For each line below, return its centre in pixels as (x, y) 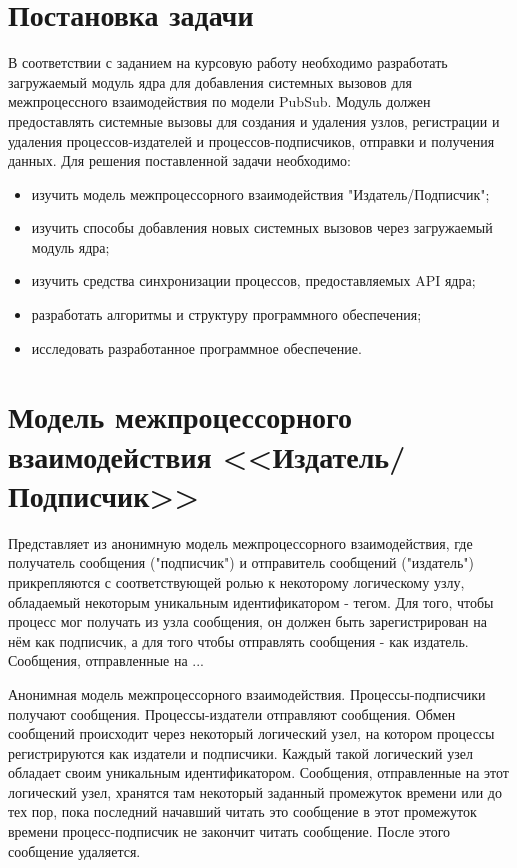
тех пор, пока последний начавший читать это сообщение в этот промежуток (242, 811)
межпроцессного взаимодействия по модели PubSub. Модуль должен (219, 101)
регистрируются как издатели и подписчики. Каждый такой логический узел (240, 752)
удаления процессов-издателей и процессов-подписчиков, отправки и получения (251, 140)
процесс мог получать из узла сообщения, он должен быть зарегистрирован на (247, 621)
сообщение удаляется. (74, 850)
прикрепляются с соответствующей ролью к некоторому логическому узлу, (236, 581)
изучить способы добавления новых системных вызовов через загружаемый (262, 227)
